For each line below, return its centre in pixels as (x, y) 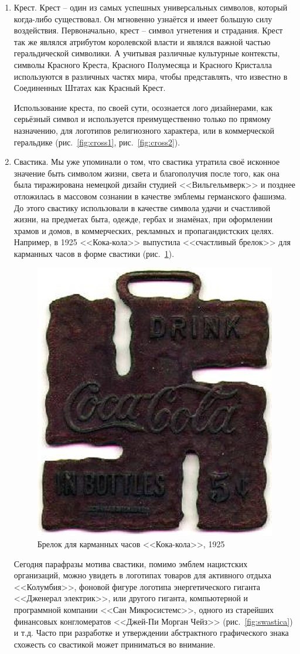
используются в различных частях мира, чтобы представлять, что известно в (151, 76)
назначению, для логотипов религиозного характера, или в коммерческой (144, 130)
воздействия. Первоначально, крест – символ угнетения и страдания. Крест (148, 30)
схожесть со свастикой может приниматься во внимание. (115, 644)
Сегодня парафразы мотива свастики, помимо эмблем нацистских (131, 563)
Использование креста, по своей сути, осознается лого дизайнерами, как (143, 107)
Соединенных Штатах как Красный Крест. (90, 88)
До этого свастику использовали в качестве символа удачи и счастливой (142, 207)
